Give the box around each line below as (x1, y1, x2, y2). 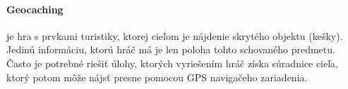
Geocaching (6, 1, 64, 16)
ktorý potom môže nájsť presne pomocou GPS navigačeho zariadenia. (6, 69, 308, 84)
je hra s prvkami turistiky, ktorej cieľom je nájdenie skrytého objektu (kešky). (6, 28, 343, 43)
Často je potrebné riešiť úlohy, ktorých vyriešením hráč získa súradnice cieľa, (6, 55, 339, 70)
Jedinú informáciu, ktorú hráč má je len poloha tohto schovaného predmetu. (6, 42, 335, 57)
